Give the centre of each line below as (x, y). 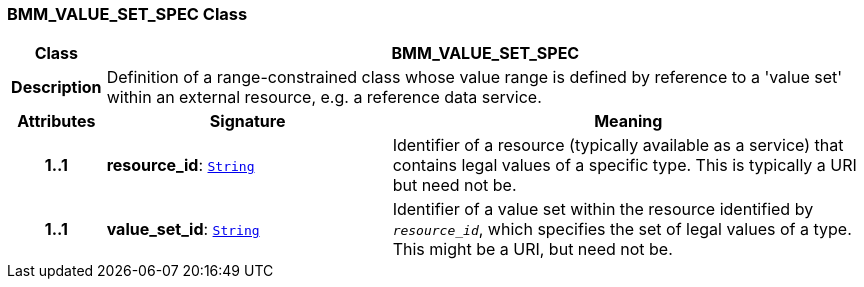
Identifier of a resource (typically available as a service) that (618, 145)
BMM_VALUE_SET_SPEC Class (127, 14)
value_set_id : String (183, 229)
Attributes (56, 121)
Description (56, 87)
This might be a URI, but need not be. (532, 249)
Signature (247, 121)
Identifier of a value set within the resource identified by (603, 209)
